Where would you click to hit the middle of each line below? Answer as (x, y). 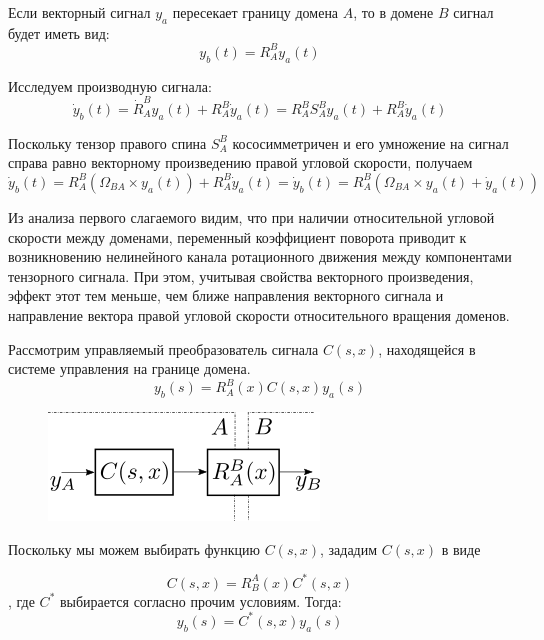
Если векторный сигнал (79, 12)
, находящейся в (427, 348)
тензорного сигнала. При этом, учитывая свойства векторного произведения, (241, 275)
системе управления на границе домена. (129, 368)
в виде (461, 548)
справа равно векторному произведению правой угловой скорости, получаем (240, 162)
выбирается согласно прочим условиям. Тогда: (200, 600)
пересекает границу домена (255, 12)
